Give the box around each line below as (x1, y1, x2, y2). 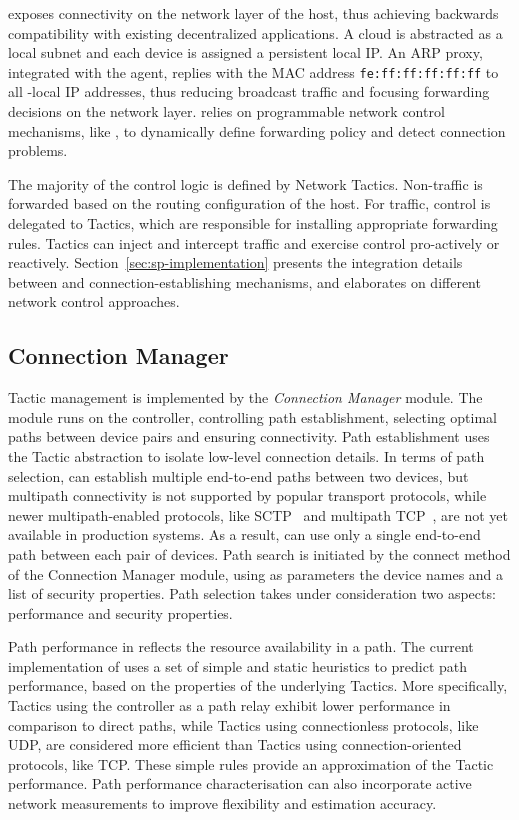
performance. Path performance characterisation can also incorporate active (8, 773, 472, 794)
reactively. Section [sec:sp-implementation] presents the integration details (8, 252, 463, 273)
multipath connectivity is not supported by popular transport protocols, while (8, 485, 487, 506)
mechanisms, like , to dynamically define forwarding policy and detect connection (8, 120, 506, 141)
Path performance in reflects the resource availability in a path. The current (8, 636, 474, 657)
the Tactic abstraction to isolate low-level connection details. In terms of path (8, 445, 485, 466)
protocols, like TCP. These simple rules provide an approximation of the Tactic (8, 753, 494, 774)
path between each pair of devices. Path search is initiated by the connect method (8, 543, 511, 564)
